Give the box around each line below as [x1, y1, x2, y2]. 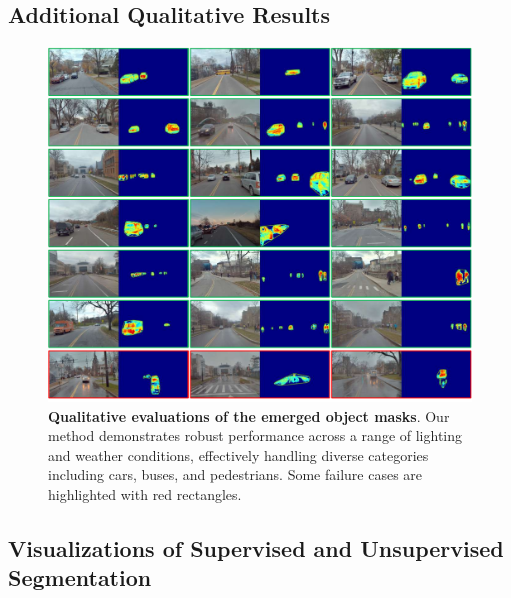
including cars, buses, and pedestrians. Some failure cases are [48, 464, 423, 485]
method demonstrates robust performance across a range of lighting [48, 425, 463, 446]
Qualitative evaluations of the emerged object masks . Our [48, 405, 450, 426]
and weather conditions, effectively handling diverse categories [48, 444, 429, 465]
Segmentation [8, 562, 152, 593]
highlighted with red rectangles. [48, 484, 242, 505]
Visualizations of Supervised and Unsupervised [8, 533, 504, 563]
